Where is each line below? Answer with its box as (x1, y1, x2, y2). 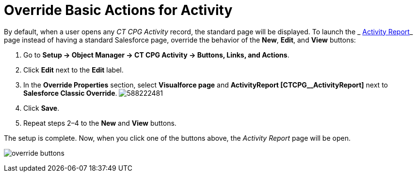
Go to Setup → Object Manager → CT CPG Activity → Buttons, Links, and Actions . (23, 50, 289, 59)
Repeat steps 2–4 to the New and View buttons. (23, 118, 176, 127)
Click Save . (23, 103, 60, 112)
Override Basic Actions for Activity (4, 2, 233, 18)
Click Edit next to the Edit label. (23, 65, 124, 74)
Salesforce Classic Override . (23, 88, 117, 97)
